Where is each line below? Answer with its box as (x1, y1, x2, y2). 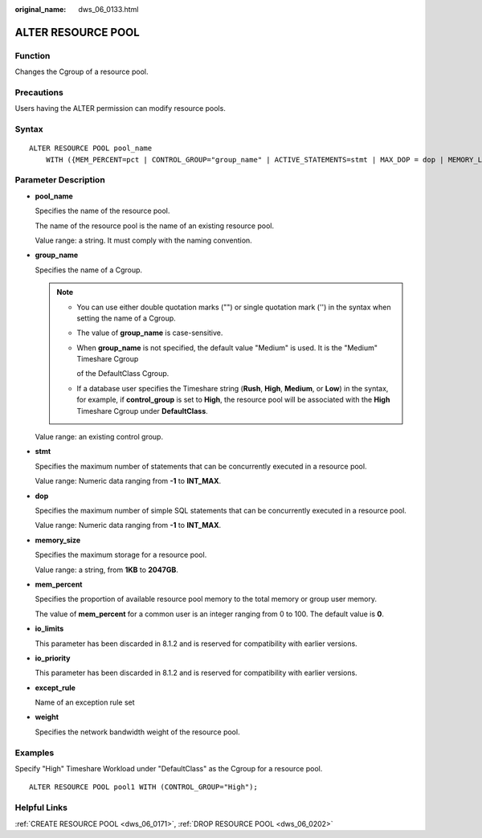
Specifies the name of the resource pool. (35, 206, 170, 216)
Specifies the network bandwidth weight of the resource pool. (35, 727, 240, 737)
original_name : (14, 5, 67, 14)
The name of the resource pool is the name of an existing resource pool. (35, 221, 275, 231)
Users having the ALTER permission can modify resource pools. (14, 104, 227, 113)
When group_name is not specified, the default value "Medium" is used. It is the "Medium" (76, 342, 378, 353)
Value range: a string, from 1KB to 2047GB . (35, 565, 178, 574)
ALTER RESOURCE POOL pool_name (29, 144, 153, 153)
